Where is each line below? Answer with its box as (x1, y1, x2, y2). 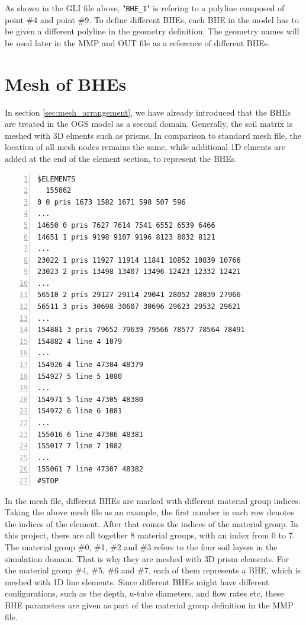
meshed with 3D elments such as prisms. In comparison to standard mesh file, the (5, 129, 302, 141)
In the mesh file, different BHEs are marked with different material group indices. (5, 494, 301, 506)
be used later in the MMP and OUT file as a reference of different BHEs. (5, 36, 270, 49)
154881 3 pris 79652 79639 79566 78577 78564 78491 (37, 326, 245, 334)
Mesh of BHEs (5, 71, 127, 95)
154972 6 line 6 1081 (37, 407, 123, 416)
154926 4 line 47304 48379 (37, 361, 143, 369)
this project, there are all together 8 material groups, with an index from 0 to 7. (5, 529, 295, 541)
